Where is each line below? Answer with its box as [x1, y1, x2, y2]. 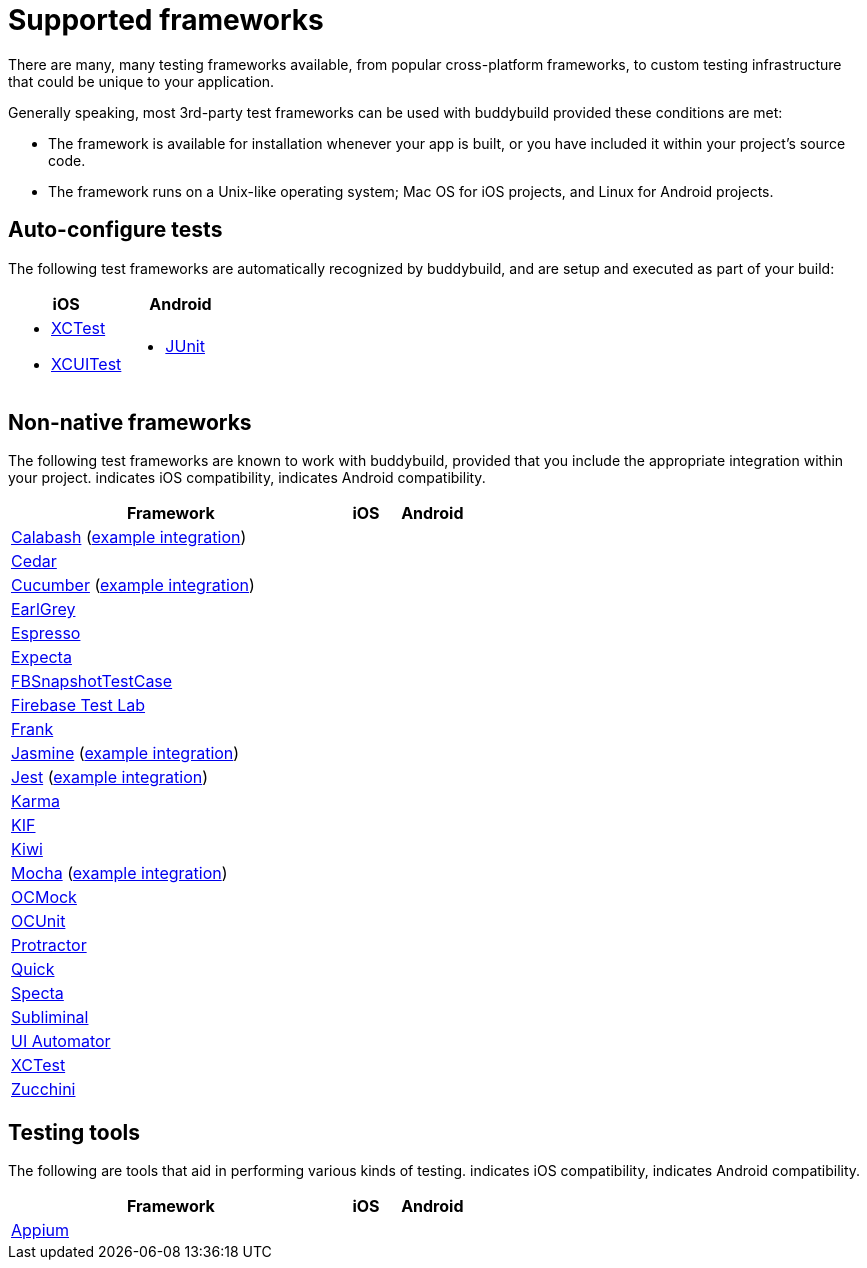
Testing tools [8, 1119, 141, 1145]
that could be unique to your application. [8, 72, 275, 90]
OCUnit [11, 911, 66, 932]
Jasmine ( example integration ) [11, 743, 240, 764]
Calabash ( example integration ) [11, 527, 247, 548]
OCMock [11, 887, 77, 908]
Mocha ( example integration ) [11, 863, 228, 884]
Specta [11, 983, 64, 1004]
